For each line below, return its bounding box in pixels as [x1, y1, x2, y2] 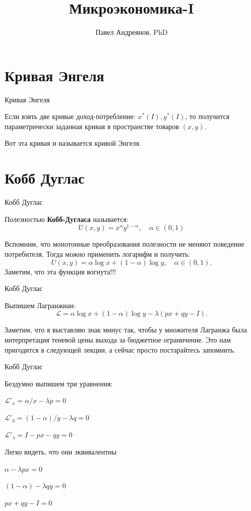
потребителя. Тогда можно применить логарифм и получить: [5, 249, 191, 259]
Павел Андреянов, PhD [95, 27, 168, 37]
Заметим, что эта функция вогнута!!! [5, 266, 116, 276]
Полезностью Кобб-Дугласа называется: [5, 213, 129, 224]
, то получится [185, 111, 230, 122]
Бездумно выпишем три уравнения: [5, 378, 113, 388]
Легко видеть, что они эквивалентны [5, 446, 117, 457]
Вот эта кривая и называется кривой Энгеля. [5, 138, 142, 148]
